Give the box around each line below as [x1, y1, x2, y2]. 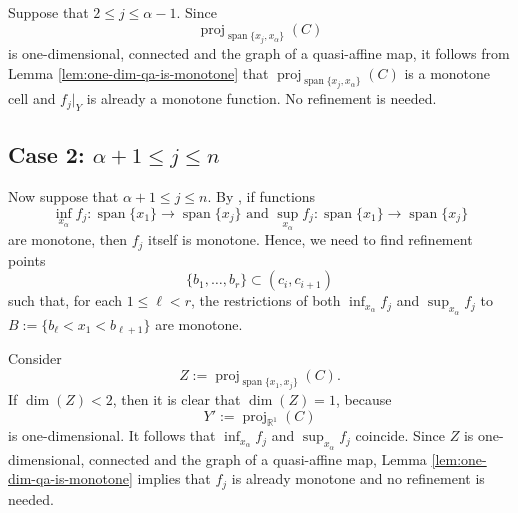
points [8, 249, 46, 270]
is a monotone [404, 62, 491, 83]
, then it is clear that [112, 389, 241, 410]
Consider [8, 347, 62, 368]
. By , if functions [207, 186, 316, 207]
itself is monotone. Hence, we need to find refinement [148, 229, 473, 250]
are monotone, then [8, 229, 128, 250]
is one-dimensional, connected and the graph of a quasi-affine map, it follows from [8, 43, 510, 64]
